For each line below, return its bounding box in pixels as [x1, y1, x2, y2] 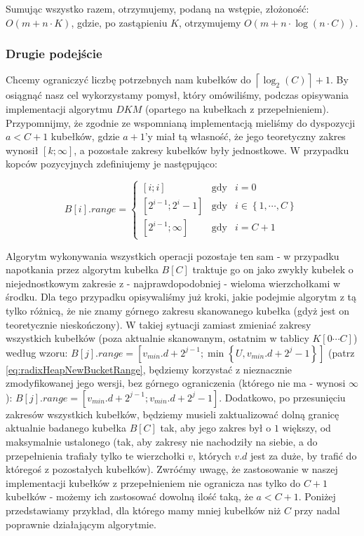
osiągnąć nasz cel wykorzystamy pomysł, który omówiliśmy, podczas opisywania [6, 88, 349, 102]
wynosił [6, 142, 39, 157]
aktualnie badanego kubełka [6, 420, 126, 435]
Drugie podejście [6, 45, 102, 62]
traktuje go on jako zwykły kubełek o [192, 262, 353, 277]
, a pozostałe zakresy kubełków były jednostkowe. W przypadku [74, 142, 349, 157]
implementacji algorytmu [6, 102, 113, 116]
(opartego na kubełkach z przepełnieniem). [144, 102, 329, 116]
